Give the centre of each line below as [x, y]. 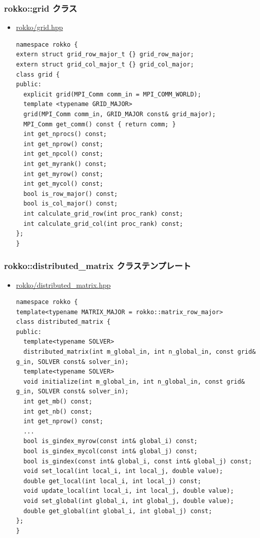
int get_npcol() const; [63, 154]
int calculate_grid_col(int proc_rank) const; [103, 224]
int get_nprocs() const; [65, 134]
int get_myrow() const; [63, 174]
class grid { [38, 74]
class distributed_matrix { [63, 322]
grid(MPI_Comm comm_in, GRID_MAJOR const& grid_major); [120, 114]
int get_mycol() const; [63, 184]
